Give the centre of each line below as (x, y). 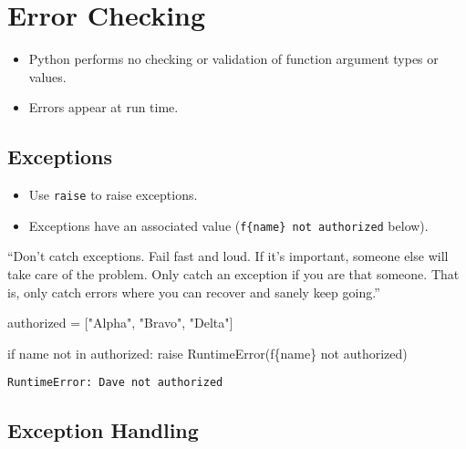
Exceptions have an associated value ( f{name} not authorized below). (228, 225)
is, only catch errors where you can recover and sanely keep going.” (194, 292)
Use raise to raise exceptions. (113, 195)
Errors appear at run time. (104, 107)
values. (47, 76)
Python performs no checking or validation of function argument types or (233, 59)
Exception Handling (103, 430)
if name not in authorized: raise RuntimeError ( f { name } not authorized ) (207, 353)
